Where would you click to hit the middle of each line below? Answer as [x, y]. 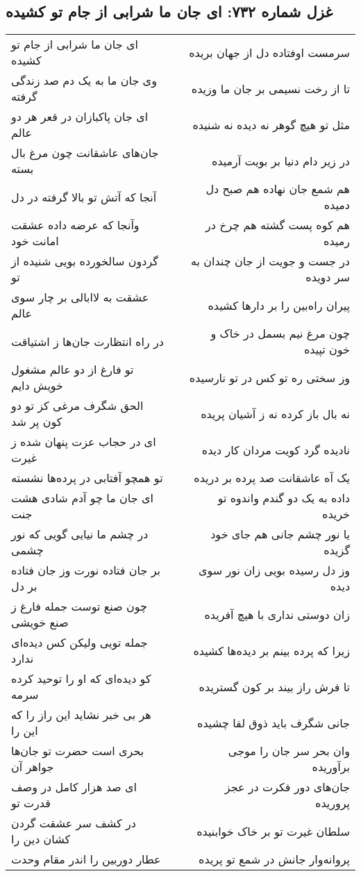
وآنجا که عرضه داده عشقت [75, 225]
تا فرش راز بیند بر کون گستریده [274, 686]
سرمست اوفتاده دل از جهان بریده [269, 52]
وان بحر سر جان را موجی [289, 751]
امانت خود [35, 241]
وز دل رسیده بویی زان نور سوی [274, 570]
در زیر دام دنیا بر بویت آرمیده [280, 160]
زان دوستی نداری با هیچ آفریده [277, 614]
